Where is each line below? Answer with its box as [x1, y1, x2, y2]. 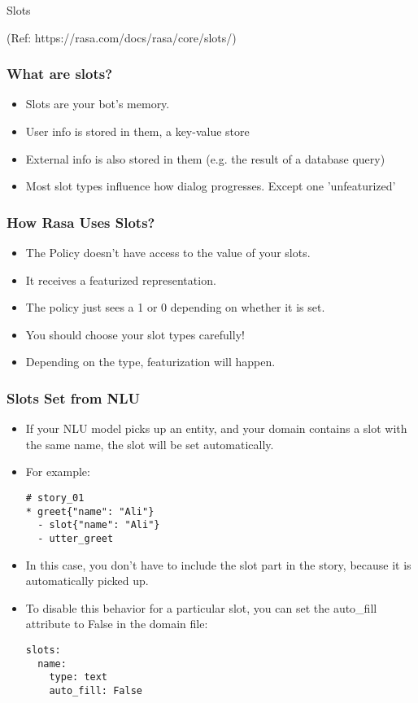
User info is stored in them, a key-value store [25, 122, 250, 139]
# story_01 [25, 491, 85, 504]
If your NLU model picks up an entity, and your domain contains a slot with [25, 420, 407, 437]
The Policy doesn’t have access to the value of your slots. [25, 243, 311, 260]
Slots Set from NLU [7, 387, 141, 408]
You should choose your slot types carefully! [25, 325, 245, 343]
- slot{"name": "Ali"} [37, 519, 160, 531]
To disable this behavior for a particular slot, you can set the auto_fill [25, 599, 377, 616]
